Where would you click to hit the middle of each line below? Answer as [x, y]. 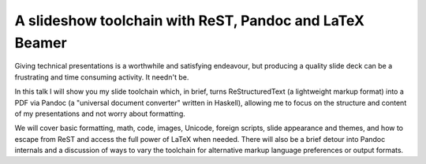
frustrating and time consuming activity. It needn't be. [102, 77]
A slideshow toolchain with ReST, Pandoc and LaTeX [189, 20]
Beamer [41, 43]
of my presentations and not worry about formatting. [100, 114]
